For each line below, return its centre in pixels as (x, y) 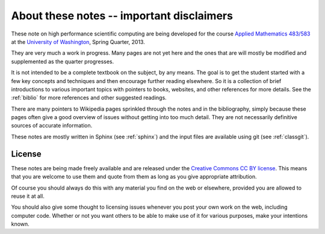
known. (20, 224)
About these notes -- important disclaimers (122, 16)
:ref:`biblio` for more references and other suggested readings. (89, 98)
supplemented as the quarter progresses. (63, 61)
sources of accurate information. (52, 126)
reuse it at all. (28, 196)
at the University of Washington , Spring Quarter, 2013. (78, 42)
